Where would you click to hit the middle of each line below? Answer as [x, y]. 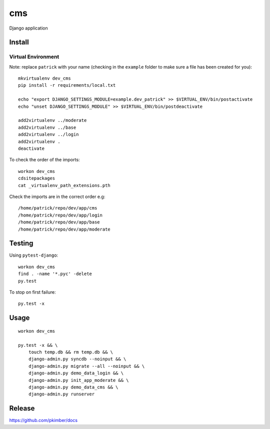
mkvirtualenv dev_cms [44, 78]
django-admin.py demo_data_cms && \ [73, 387]
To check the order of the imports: [44, 160]
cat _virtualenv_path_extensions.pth [64, 185]
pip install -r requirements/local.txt [67, 85]
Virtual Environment [34, 57]
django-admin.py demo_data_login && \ [76, 373]
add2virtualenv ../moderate [52, 121]
